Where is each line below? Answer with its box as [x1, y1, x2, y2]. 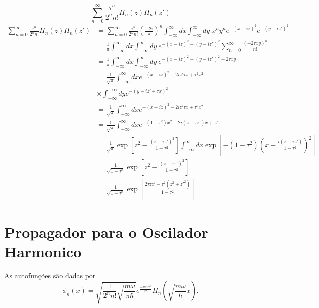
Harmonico [4, 241, 82, 261]
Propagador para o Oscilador [4, 221, 208, 242]
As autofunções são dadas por [4, 270, 96, 280]
